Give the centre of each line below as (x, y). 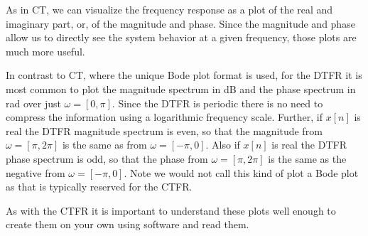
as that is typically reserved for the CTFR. (99, 187)
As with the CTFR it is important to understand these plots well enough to (171, 210)
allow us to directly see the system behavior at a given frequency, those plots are (181, 37)
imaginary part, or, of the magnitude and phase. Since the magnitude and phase (180, 23)
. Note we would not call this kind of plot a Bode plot (241, 172)
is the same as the (307, 158)
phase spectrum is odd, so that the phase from (107, 158)
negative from (36, 172)
